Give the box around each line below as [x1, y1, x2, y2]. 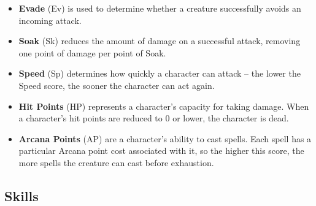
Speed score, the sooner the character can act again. [18, 78, 215, 91]
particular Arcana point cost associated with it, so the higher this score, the [18, 144, 304, 157]
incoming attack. [18, 13, 82, 26]
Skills [4, 186, 39, 205]
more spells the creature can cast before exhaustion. [18, 156, 214, 169]
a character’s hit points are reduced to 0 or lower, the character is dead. [18, 112, 289, 124]
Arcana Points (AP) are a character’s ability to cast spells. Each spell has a [18, 132, 312, 145]
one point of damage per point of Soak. [18, 46, 166, 59]
